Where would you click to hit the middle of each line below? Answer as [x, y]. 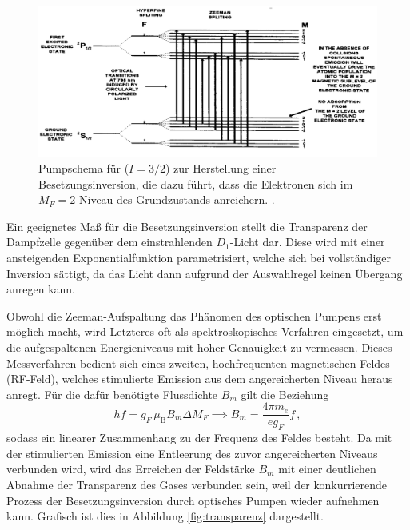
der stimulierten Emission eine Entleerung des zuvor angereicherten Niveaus [192, 453]
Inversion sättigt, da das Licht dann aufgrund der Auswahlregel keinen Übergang [205, 273]
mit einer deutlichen [327, 469]
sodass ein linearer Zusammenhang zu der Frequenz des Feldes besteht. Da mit [199, 438]
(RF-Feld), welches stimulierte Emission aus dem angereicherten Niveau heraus [200, 379]
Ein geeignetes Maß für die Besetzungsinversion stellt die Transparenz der [187, 226]
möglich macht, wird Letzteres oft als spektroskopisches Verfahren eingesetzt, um [205, 331]
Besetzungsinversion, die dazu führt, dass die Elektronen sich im [196, 183]
